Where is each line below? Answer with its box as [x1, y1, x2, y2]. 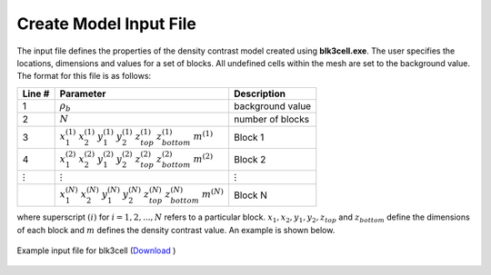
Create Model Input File [16, 14, 197, 34]
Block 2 [233, 153, 266, 166]
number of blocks [233, 113, 309, 126]
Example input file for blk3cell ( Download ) [16, 245, 176, 256]
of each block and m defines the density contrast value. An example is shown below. [16, 224, 336, 235]
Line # [22, 87, 50, 100]
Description [233, 87, 286, 100]
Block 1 [233, 131, 265, 143]
